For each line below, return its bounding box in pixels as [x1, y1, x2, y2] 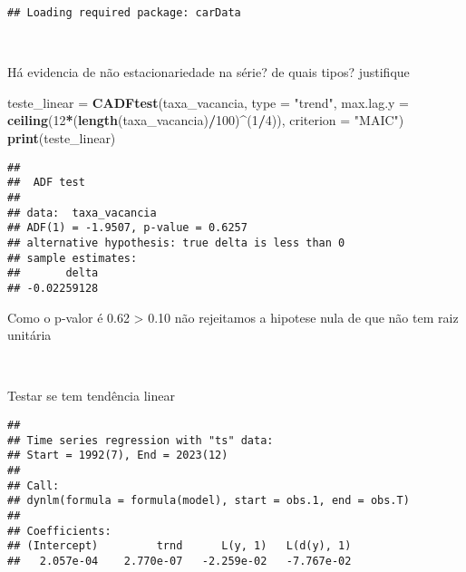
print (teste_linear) [7, 129, 116, 148]
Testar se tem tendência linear [7, 386, 175, 405]
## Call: [7, 479, 60, 492]
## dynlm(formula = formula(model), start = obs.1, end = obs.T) [7, 494, 410, 508]
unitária [7, 325, 52, 344]
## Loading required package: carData [7, 6, 241, 19]
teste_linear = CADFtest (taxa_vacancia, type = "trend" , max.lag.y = [7, 92, 409, 111]
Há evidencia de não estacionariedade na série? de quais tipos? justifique [7, 63, 410, 82]
